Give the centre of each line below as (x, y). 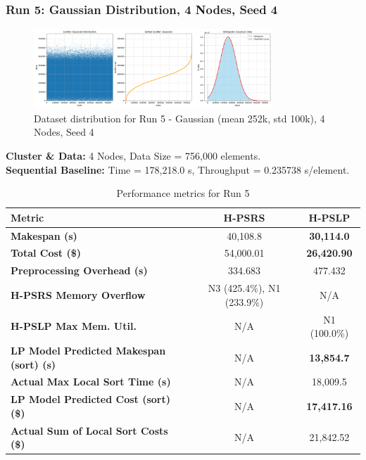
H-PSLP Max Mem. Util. (74, 326)
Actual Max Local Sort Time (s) (91, 382)
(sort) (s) (33, 364)
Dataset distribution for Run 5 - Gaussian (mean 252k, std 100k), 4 (179, 118)
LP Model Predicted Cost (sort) (90, 399)
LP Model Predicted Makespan (88, 350)
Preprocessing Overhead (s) (79, 270)
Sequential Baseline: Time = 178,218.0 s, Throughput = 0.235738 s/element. (178, 169)
